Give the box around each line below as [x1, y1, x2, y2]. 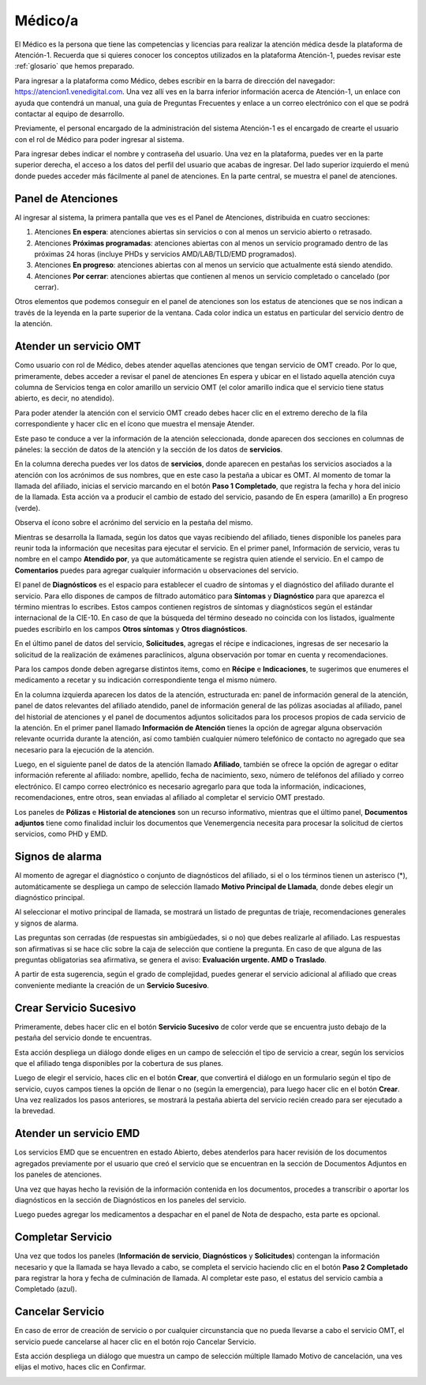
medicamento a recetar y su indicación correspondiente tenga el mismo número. [14, 675, 278, 685]
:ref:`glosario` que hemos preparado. [14, 62, 135, 71]
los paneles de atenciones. [14, 1169, 103, 1180]
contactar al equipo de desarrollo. [14, 109, 125, 118]
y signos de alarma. [14, 918, 79, 928]
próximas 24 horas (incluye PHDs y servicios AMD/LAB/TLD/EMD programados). [34, 249, 297, 258]
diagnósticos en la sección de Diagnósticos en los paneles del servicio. [14, 1195, 247, 1204]
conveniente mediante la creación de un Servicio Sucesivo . [14, 980, 209, 990]
